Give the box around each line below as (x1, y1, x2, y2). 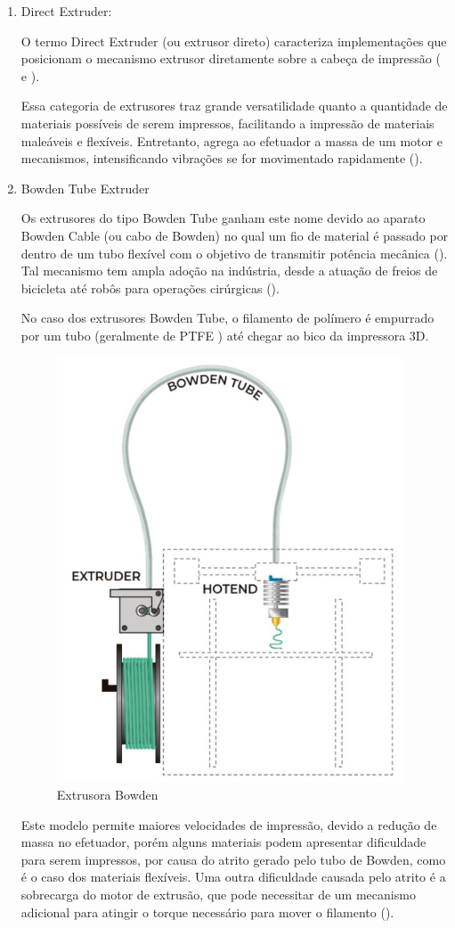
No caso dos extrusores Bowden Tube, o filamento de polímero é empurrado (20, 308, 435, 327)
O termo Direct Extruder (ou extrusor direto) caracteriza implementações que (20, 31, 447, 50)
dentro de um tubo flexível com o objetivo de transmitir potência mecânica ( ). (20, 243, 448, 262)
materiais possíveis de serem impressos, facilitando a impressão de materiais (20, 113, 435, 132)
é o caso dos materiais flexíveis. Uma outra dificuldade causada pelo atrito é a (20, 867, 446, 886)
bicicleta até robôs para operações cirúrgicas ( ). (20, 278, 280, 297)
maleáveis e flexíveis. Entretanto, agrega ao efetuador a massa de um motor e (20, 131, 443, 150)
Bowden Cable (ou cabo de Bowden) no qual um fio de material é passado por (20, 226, 449, 244)
